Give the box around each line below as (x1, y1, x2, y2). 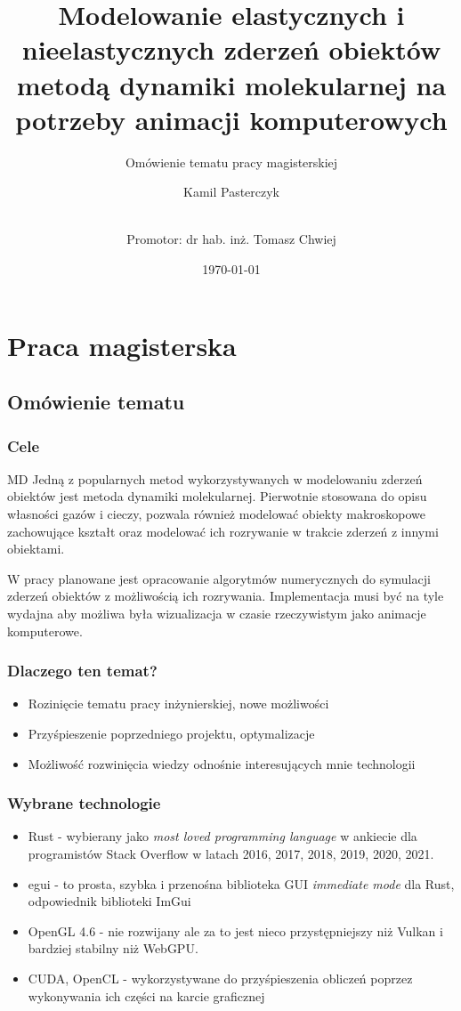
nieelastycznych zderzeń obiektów (21, 31, 441, 68)
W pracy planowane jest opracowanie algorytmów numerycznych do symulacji (7, 569, 431, 587)
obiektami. (7, 539, 65, 558)
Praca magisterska (7, 327, 237, 363)
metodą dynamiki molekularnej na (16, 66, 447, 102)
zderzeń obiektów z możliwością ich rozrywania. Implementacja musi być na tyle (7, 586, 444, 605)
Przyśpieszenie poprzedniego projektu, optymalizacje (28, 724, 315, 742)
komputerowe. (7, 621, 83, 640)
